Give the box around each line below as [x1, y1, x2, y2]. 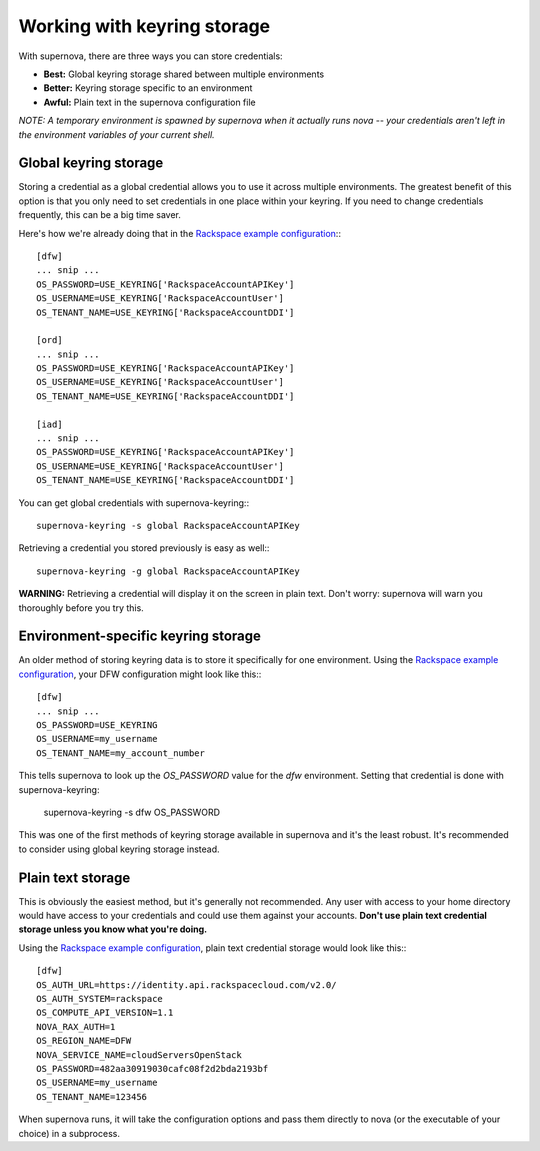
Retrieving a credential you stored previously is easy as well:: [18, 542, 270, 554]
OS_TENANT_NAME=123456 [36, 1091, 148, 1102]
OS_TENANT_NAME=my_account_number [36, 747, 205, 759]
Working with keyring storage [18, 15, 271, 37]
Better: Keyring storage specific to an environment [43, 82, 253, 94]
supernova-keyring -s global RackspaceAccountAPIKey [36, 520, 300, 531]
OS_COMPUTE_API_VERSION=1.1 [36, 1007, 174, 1019]
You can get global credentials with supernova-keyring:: [18, 496, 250, 509]
